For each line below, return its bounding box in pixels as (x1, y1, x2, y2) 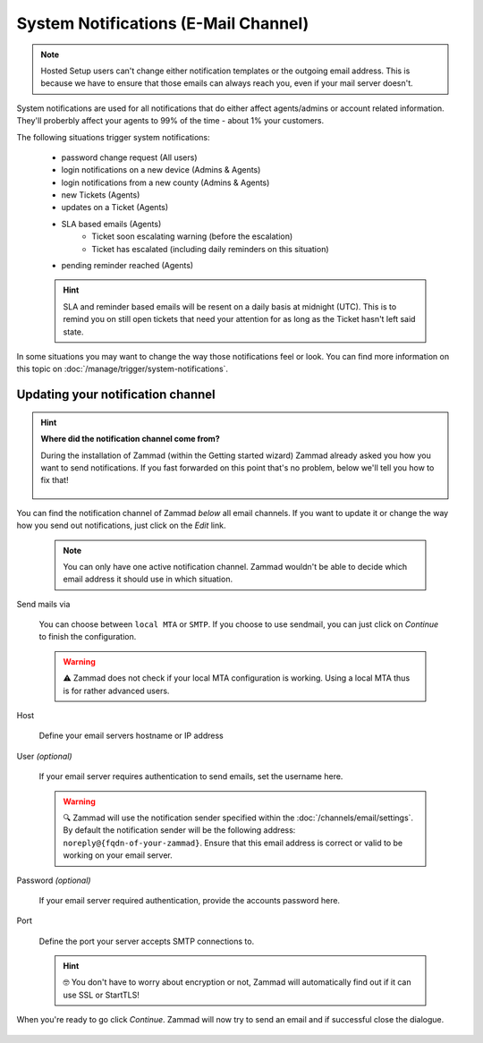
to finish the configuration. (38, 632, 137, 642)
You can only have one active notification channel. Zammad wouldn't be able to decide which (63, 561, 408, 572)
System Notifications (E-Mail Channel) (16, 13, 309, 33)
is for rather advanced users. (63, 685, 170, 696)
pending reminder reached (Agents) (61, 260, 194, 271)
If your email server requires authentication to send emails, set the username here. (38, 771, 343, 782)
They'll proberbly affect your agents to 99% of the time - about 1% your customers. (16, 115, 325, 126)
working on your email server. (63, 850, 174, 861)
